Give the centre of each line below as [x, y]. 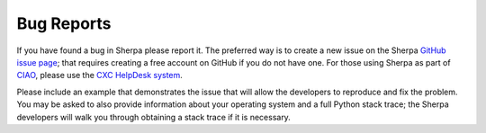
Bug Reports [64, 23]
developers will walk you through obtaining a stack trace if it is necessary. [154, 117]
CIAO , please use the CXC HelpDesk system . [100, 75]
